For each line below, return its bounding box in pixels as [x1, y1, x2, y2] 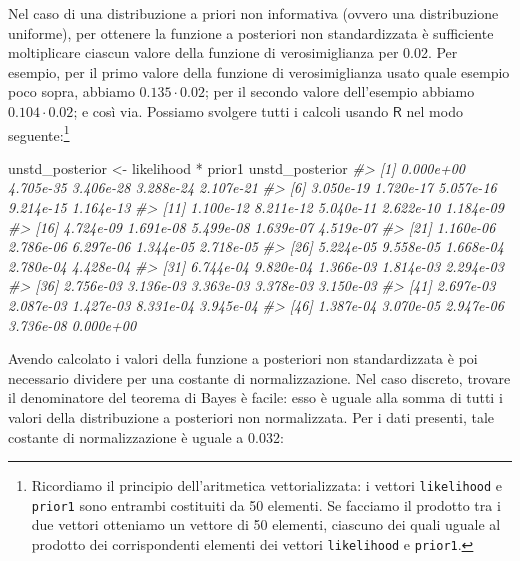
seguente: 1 [8, 121, 70, 145]
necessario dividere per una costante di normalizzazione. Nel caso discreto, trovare [8, 367, 511, 388]
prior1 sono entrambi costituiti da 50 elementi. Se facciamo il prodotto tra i [31, 494, 501, 515]
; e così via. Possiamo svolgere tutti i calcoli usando [73, 100, 389, 121]
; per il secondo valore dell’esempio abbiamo [204, 81, 475, 102]
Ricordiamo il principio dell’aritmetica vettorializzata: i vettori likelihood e [31, 475, 503, 496]
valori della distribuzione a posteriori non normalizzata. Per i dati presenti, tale [8, 406, 495, 427]
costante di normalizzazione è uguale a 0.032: [8, 426, 284, 447]
